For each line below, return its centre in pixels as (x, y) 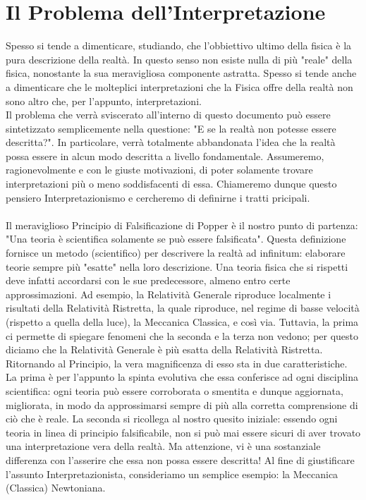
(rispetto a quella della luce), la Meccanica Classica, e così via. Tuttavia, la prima (182, 322)
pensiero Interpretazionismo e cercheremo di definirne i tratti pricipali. (158, 197)
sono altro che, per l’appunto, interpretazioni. (104, 100)
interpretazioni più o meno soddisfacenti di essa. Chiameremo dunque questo (171, 184)
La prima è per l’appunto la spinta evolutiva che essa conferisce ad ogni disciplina (182, 377)
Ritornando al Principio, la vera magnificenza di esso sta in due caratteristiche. (177, 363)
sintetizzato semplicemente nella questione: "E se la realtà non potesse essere (171, 128)
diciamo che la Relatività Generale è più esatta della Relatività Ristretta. (164, 349)
